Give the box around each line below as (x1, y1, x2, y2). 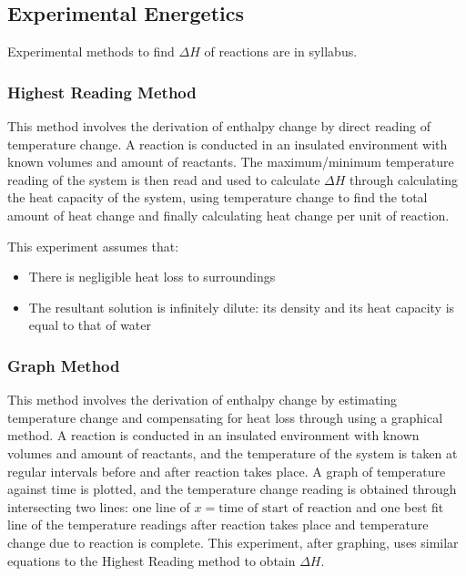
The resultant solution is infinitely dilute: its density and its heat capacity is (28, 297, 455, 316)
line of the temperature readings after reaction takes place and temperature (7, 515, 429, 534)
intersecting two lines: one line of (7, 497, 190, 516)
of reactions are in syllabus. (204, 42, 358, 61)
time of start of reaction (218, 501, 352, 515)
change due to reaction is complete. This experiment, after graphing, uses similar (7, 532, 459, 551)
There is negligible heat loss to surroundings (28, 267, 276, 286)
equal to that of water (28, 315, 152, 334)
